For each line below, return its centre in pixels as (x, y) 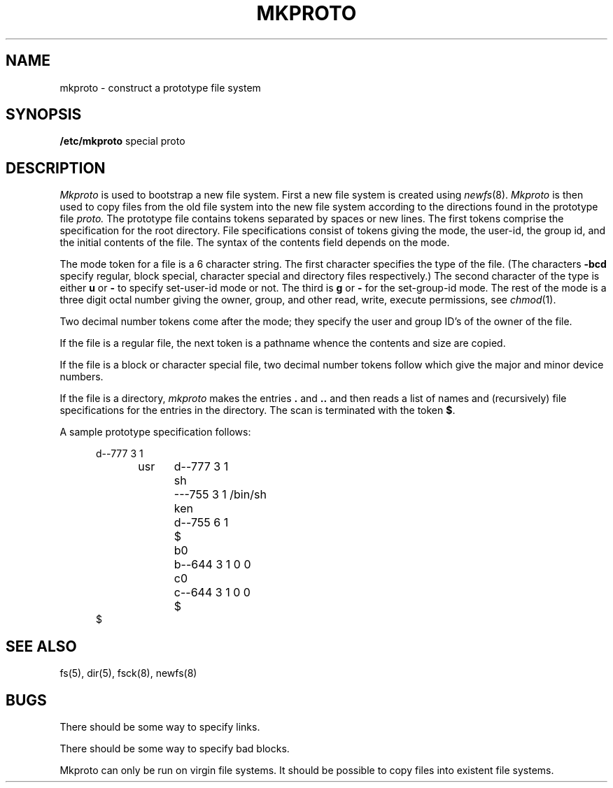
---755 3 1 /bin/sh (220, 495)
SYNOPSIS (44, 115)
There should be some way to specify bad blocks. (175, 748)
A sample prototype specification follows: (155, 432)
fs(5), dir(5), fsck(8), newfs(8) (128, 673)
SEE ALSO (41, 646)
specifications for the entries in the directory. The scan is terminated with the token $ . (258, 410)
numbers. (82, 377)
